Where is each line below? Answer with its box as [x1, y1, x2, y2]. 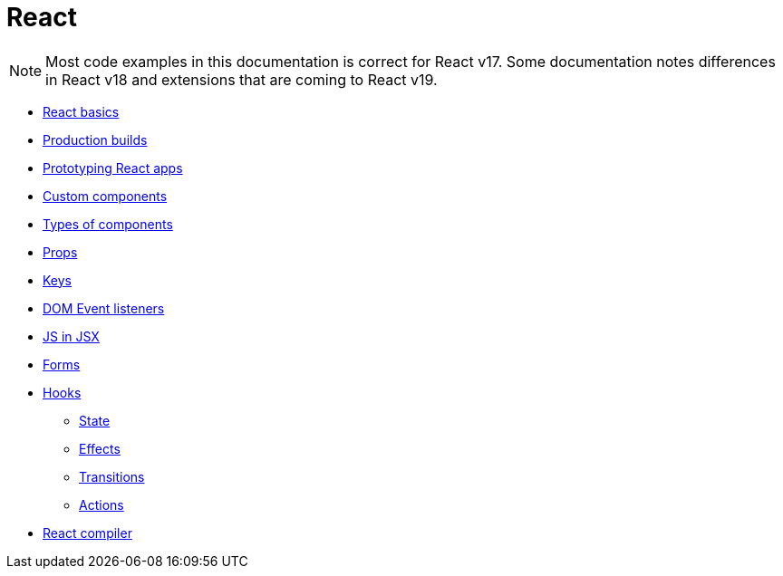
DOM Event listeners [43, 300, 165, 316]
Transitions [79, 468, 145, 485]
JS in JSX [43, 328, 100, 344]
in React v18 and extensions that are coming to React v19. [45, 70, 438, 89]
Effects [79, 440, 121, 456]
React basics [43, 103, 120, 120]
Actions [79, 496, 124, 513]
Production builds [43, 131, 148, 148]
